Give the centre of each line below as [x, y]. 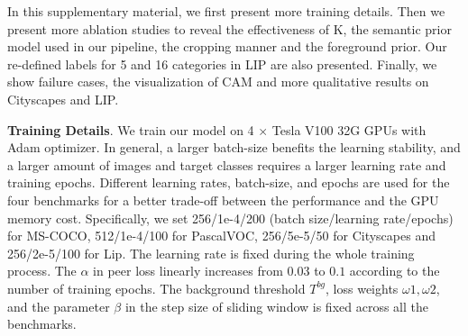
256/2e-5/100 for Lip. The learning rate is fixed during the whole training [211, 253]
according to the [395, 271]
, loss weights [362, 288]
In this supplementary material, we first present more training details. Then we [226, 11]
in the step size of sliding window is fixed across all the [276, 306]
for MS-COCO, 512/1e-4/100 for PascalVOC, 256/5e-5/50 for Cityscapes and [221, 236]
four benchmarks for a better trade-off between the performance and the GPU [223, 200]
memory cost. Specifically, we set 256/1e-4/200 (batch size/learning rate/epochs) [230, 218]
